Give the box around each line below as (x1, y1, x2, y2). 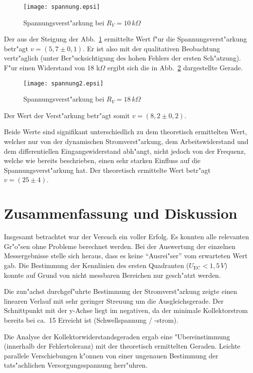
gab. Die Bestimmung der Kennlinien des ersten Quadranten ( (4, 260, 189, 270)
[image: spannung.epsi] (23, 3, 100, 10)
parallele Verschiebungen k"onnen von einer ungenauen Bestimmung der (4, 350, 218, 360)
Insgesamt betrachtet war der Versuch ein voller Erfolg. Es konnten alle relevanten (4, 231, 249, 242)
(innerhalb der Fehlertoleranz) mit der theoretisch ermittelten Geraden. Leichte (4, 341, 240, 351)
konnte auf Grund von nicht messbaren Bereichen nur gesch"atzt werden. (4, 269, 221, 280)
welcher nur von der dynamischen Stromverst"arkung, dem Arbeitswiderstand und (4, 136, 249, 146)
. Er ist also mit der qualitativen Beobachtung (83, 43, 220, 53)
